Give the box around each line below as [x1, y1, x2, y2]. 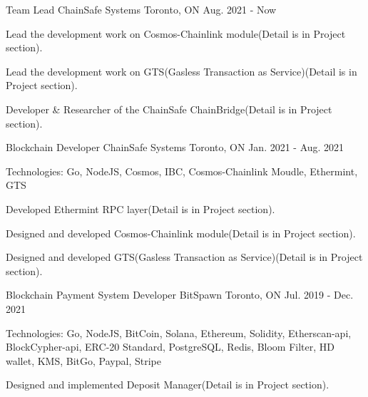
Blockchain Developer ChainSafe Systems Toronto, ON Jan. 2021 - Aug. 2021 [6, 140, 344, 155]
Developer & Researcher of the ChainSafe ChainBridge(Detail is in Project [6, 101, 332, 116]
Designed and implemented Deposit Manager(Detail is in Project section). [6, 377, 329, 392]
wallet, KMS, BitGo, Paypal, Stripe [6, 353, 161, 368]
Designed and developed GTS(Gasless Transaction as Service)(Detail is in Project [6, 249, 363, 264]
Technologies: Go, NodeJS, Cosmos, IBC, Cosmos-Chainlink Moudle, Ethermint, [6, 163, 358, 178]
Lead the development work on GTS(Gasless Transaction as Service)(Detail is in [6, 63, 357, 78]
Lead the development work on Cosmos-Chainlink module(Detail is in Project [6, 26, 346, 41]
